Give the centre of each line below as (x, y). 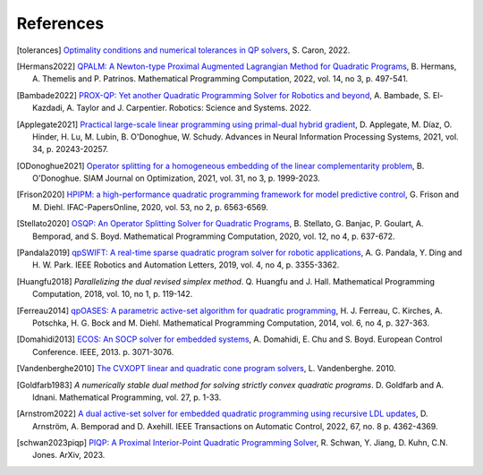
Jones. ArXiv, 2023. (69, 455)
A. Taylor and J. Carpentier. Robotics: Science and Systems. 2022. (189, 108)
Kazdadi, (49, 108)
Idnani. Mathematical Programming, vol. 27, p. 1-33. (127, 397)
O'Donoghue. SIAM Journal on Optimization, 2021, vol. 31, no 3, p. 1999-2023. (177, 178)
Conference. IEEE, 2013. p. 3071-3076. (103, 352)
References (60, 23)
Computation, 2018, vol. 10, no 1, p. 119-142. (113, 294)
